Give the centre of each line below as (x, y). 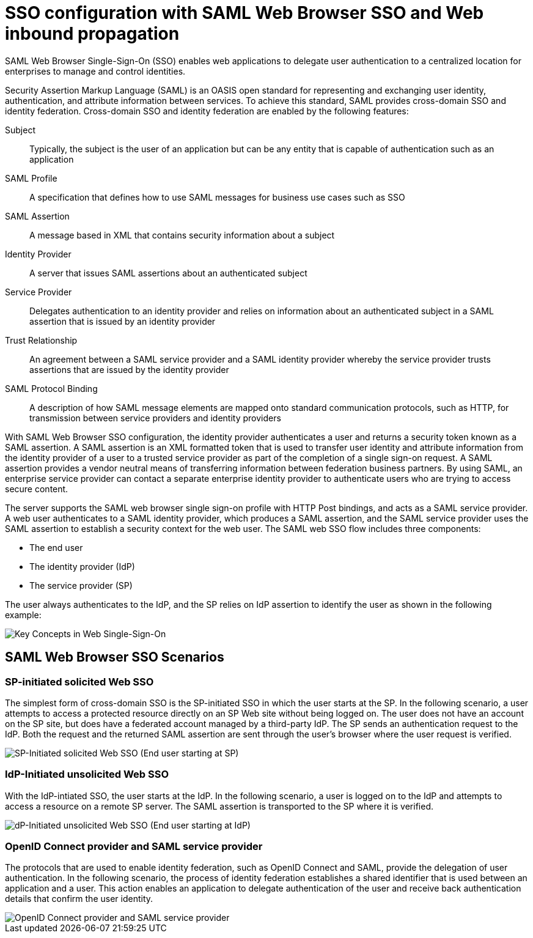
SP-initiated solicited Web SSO (79, 681)
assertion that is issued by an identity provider (123, 321)
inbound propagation (92, 34)
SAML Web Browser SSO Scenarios (115, 657)
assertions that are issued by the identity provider (129, 369)
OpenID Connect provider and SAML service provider (134, 847)
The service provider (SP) (81, 585)
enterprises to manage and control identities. (95, 71)
